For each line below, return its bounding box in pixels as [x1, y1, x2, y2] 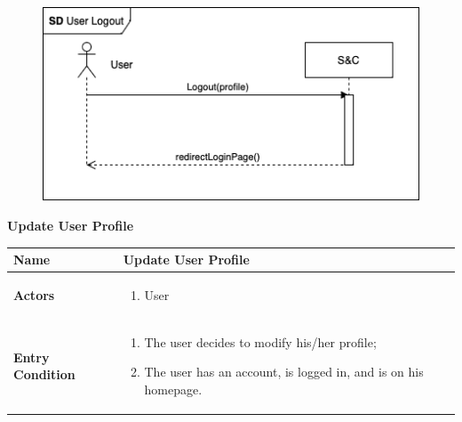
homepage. [144, 379, 203, 398]
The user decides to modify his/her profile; [144, 332, 377, 351]
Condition [13, 365, 76, 384]
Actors [13, 285, 55, 304]
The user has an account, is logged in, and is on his [144, 362, 424, 381]
